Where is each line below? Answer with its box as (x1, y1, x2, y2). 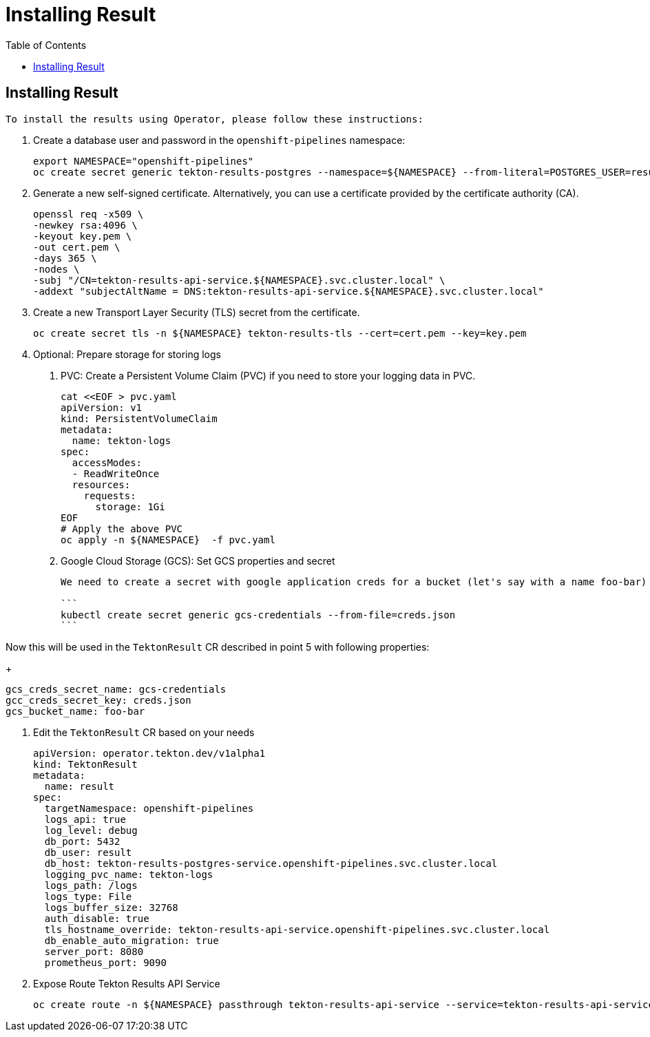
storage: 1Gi (95, 501, 165, 512)
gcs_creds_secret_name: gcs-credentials (6, 683, 227, 695)
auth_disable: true (44, 912, 149, 924)
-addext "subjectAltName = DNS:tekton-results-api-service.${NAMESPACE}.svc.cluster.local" (33, 285, 544, 297)
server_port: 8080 (44, 945, 144, 957)
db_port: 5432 (44, 835, 120, 847)
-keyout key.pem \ (33, 230, 132, 242)
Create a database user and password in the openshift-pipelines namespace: (33, 134, 406, 146)
